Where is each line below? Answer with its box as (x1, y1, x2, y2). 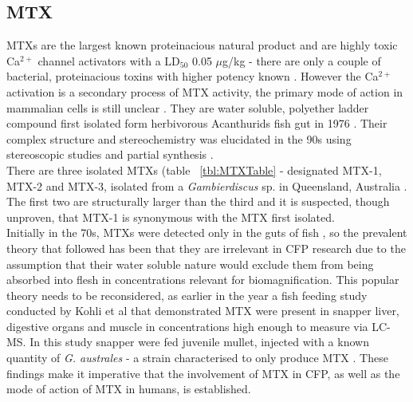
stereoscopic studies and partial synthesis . (6, 146, 214, 163)
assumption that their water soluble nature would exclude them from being (6, 255, 374, 272)
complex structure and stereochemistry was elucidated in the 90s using (6, 130, 352, 147)
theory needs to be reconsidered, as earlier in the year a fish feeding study (6, 286, 368, 303)
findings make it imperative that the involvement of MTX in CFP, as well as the (6, 365, 400, 381)
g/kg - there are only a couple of (222, 52, 381, 69)
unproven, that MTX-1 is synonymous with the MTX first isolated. (6, 208, 335, 225)
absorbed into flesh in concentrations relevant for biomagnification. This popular (6, 271, 399, 288)
